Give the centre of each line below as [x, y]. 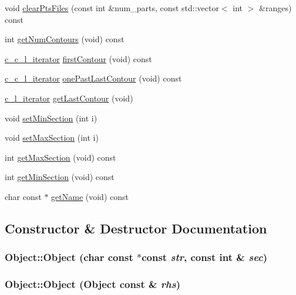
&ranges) [275, 8]
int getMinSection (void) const [60, 177]
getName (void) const [90, 196]
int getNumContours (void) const [65, 39]
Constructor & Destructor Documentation [136, 228]
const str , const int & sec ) [204, 257]
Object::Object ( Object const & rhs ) [93, 284]
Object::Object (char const [69, 257]
